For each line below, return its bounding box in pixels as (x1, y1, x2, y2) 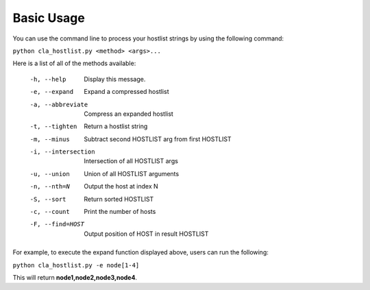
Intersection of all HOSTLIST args (84, 157, 178, 165)
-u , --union (29, 170, 70, 178)
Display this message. (84, 75, 146, 83)
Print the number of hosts (84, 208, 156, 216)
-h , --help (29, 75, 66, 83)
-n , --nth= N (29, 182, 70, 191)
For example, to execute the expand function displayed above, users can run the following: (12, 248, 269, 256)
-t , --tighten (29, 123, 77, 130)
